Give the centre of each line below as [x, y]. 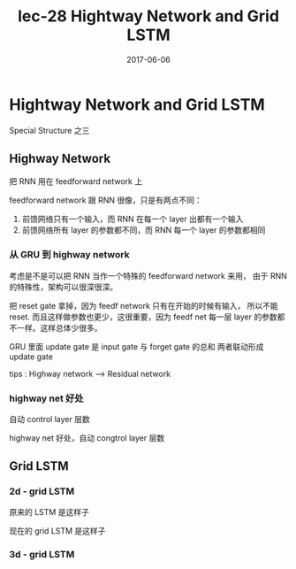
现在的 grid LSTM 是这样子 [57, 531]
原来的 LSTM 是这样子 [49, 511]
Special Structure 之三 [49, 130]
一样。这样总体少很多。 [59, 327]
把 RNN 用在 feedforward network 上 [76, 181]
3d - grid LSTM [42, 554]
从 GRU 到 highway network [69, 255]
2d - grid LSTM [42, 491]
